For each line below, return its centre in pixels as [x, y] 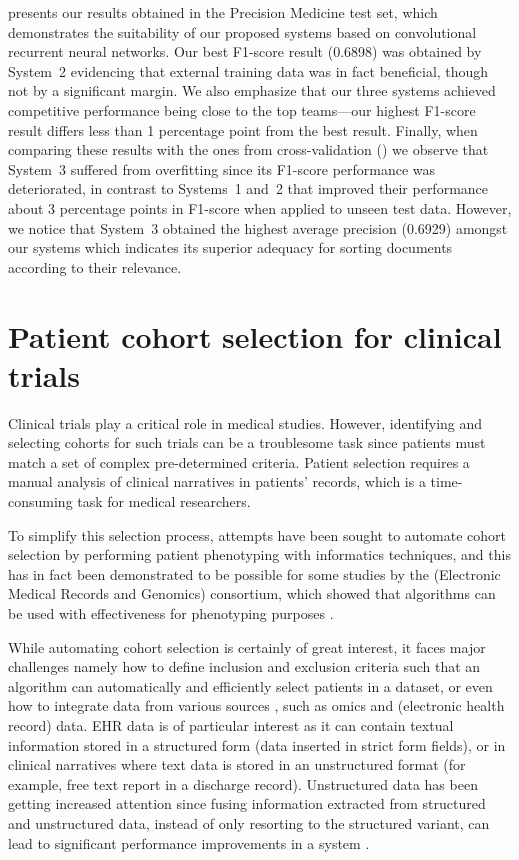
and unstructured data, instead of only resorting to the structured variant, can [249, 822]
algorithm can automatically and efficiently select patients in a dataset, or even [250, 685]
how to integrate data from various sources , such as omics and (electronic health [256, 705]
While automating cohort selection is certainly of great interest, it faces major [247, 646]
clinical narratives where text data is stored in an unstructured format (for [237, 764]
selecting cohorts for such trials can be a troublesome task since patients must [247, 442]
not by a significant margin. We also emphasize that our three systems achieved [252, 90]
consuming [40, 501]
